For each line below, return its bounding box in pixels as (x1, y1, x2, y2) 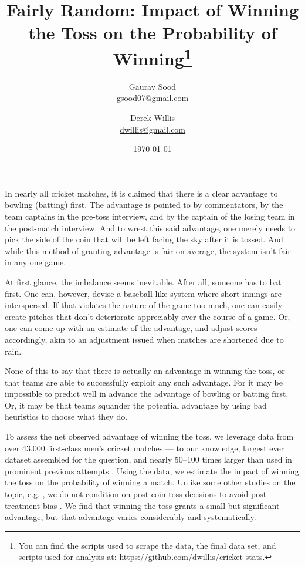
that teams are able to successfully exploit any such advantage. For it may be (5, 376, 283, 388)
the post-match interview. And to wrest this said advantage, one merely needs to (5, 221, 296, 234)
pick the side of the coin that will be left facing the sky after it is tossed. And (5, 233, 283, 245)
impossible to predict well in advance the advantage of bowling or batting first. (5, 387, 289, 400)
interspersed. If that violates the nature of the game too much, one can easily (5, 299, 283, 311)
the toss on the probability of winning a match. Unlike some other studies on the (5, 476, 296, 488)
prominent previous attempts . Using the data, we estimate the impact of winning (5, 464, 299, 477)
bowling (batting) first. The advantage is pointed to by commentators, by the (5, 198, 283, 211)
